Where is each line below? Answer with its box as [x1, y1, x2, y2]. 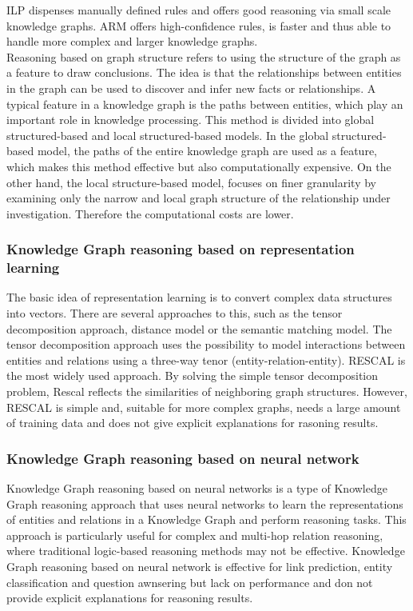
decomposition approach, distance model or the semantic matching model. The [6, 320, 392, 337]
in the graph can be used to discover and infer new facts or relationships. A [6, 79, 376, 96]
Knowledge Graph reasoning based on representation [6, 239, 355, 259]
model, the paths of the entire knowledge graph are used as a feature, [37, 142, 378, 159]
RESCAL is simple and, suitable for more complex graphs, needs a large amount [6, 398, 401, 415]
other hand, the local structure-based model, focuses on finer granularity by [6, 174, 376, 190]
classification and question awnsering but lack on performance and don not [6, 573, 373, 590]
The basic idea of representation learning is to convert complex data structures [6, 289, 392, 305]
